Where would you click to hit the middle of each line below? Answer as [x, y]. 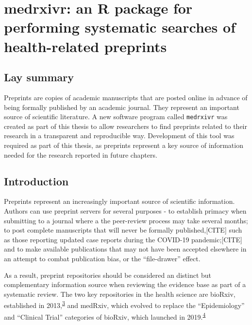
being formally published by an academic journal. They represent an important [122, 107]
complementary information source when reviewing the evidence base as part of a [125, 284]
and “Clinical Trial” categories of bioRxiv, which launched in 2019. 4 [105, 316]
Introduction [36, 181]
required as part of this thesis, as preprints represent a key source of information [124, 145]
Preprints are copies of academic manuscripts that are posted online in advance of [126, 97]
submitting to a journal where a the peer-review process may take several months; [126, 220]
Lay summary [39, 77]
